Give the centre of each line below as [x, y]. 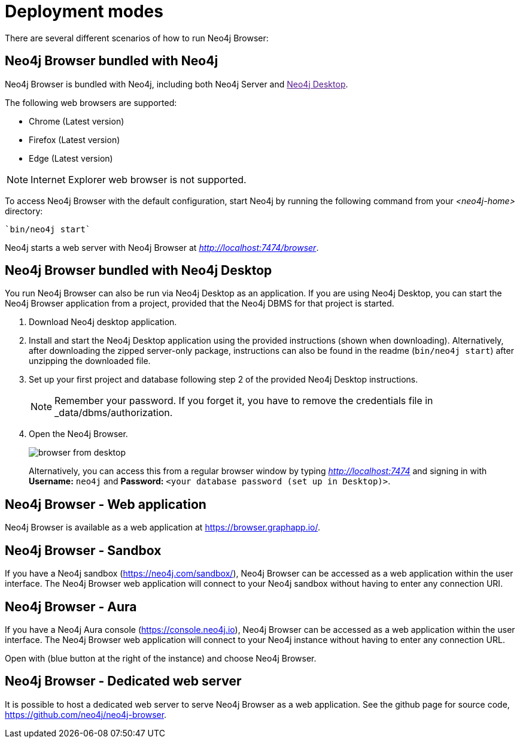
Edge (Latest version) [71, 158]
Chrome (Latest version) [77, 121]
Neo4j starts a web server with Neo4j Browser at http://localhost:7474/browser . [162, 247]
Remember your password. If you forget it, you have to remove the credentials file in [244, 401]
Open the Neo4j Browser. [78, 434]
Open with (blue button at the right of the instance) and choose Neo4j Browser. [161, 658]
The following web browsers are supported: [91, 102]
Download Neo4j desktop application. [103, 322]
